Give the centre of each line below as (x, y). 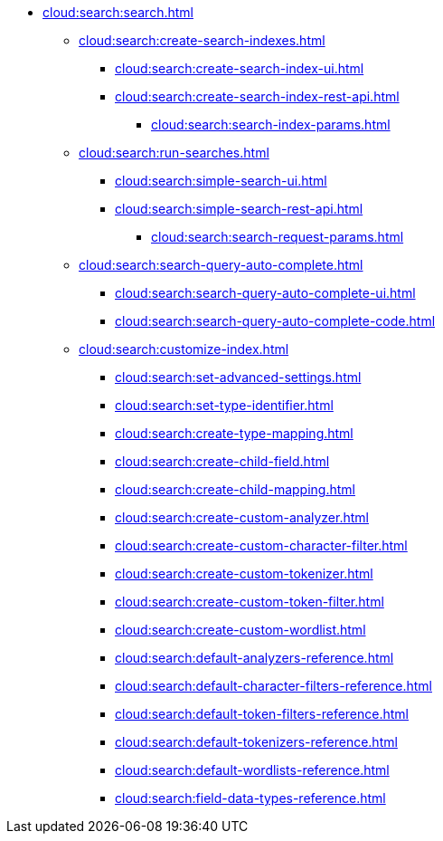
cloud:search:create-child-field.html (222, 461)
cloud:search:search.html (118, 12)
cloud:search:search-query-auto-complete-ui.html (265, 293)
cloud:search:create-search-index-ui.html (240, 68)
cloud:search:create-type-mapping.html (234, 433)
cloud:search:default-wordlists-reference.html (252, 770)
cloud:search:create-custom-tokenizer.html (244, 573)
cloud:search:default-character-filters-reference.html (273, 686)
